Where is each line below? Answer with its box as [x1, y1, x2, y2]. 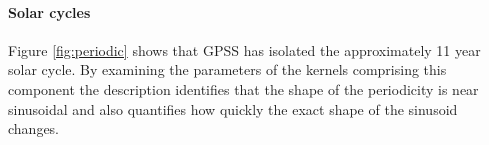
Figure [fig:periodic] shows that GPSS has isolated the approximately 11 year [8, 39, 481, 60]
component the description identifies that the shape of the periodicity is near [8, 78, 479, 99]
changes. [8, 118, 60, 139]
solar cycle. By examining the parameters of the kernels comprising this [8, 59, 447, 80]
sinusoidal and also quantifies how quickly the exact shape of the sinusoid [8, 98, 458, 119]
